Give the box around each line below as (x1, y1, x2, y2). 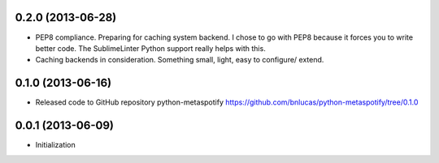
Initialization (35, 140, 76, 150)
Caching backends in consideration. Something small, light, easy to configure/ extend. (35, 55, 324, 65)
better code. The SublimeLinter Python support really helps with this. (35, 43, 266, 53)
